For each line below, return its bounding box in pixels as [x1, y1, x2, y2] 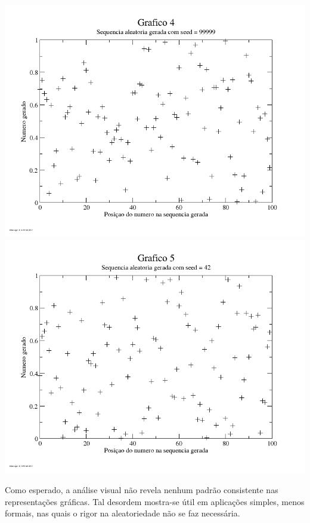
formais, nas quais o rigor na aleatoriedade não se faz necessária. [5, 507, 240, 519]
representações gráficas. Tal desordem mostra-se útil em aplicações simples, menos [5, 495, 305, 507]
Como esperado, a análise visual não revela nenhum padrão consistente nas [5, 484, 278, 496]
